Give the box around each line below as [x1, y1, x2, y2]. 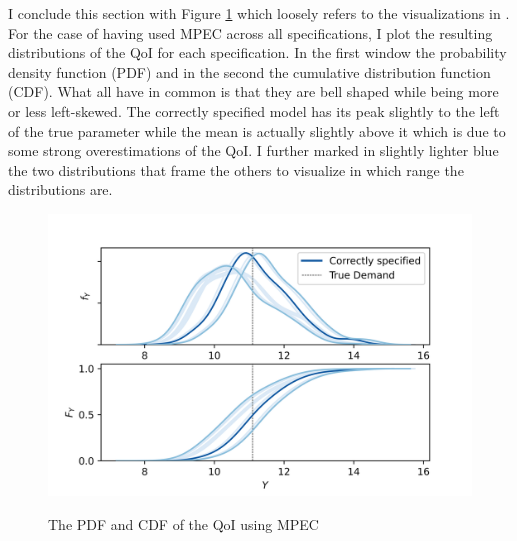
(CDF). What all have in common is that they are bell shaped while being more [8, 81, 499, 102]
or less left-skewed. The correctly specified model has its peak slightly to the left [8, 100, 500, 121]
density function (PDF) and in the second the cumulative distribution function [8, 61, 491, 82]
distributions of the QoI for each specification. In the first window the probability [8, 42, 507, 63]
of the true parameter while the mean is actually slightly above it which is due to [8, 120, 506, 141]
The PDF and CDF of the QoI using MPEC [48, 513, 319, 534]
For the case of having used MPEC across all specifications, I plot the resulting [8, 22, 493, 43]
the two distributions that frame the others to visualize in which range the [8, 159, 464, 180]
